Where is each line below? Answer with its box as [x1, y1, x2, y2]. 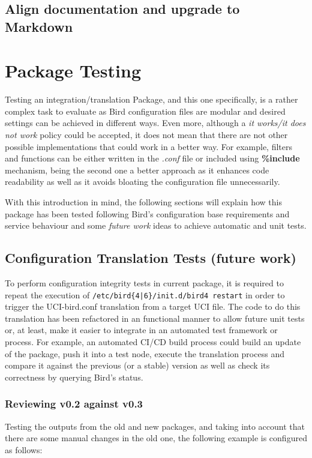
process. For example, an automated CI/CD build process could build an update [5, 336, 301, 348]
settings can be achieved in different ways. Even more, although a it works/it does [5, 116, 306, 129]
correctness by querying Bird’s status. [5, 370, 143, 383]
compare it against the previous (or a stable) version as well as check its [5, 359, 270, 372]
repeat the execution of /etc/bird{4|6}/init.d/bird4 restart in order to [5, 288, 285, 301]
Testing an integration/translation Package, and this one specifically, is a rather [5, 93, 298, 106]
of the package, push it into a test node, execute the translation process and [5, 347, 284, 360]
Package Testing [5, 58, 142, 83]
